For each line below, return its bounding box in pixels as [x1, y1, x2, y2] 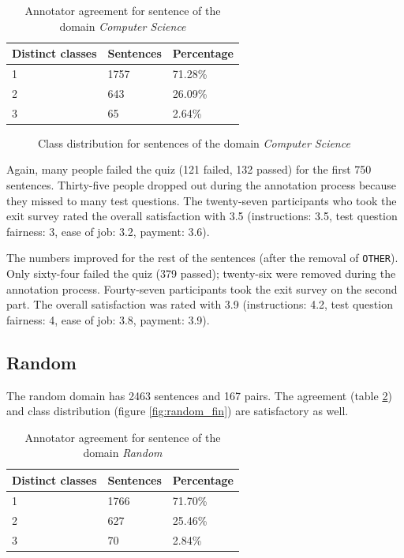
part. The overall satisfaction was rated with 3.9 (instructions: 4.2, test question [6, 296, 393, 313]
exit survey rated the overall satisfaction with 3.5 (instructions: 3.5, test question [6, 208, 398, 224]
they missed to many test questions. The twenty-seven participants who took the [6, 192, 397, 208]
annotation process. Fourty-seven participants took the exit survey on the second [6, 280, 398, 297]
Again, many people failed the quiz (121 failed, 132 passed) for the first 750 [6, 161, 372, 178]
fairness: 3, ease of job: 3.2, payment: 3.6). [6, 223, 210, 239]
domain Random [83, 444, 163, 461]
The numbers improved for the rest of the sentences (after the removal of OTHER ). [6, 249, 398, 266]
